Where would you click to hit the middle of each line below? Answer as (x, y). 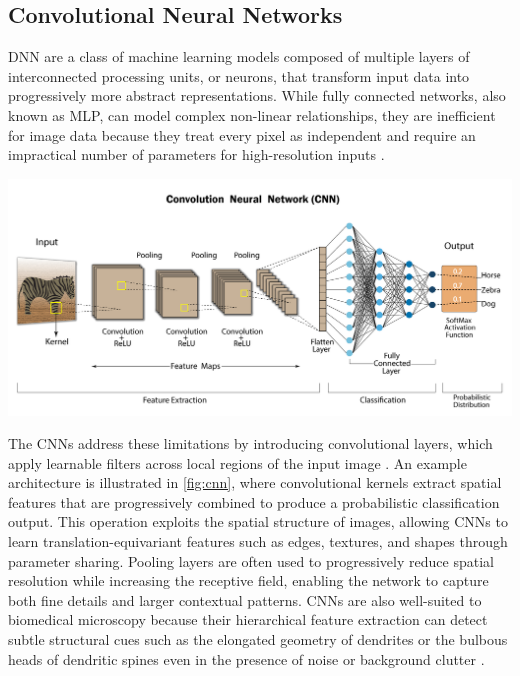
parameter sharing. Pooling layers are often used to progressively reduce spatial (251, 560)
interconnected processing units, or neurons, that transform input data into (239, 75)
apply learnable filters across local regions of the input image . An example (237, 462)
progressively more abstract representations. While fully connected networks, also (257, 95)
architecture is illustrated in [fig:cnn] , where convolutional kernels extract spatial (255, 482)
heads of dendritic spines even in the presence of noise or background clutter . (246, 658)
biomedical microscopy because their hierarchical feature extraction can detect (248, 619)
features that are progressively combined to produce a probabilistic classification (254, 501)
